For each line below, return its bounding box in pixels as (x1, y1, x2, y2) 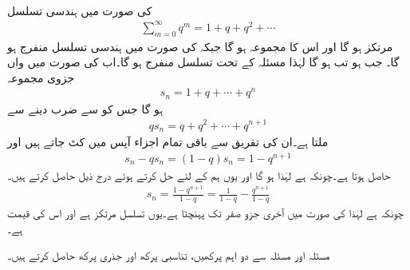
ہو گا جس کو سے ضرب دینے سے (7, 100, 164, 117)
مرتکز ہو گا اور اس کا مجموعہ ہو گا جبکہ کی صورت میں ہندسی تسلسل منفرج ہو (7, 38, 393, 54)
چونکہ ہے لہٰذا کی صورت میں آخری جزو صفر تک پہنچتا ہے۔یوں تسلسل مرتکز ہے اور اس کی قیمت (7, 204, 404, 221)
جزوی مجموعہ (7, 69, 75, 85)
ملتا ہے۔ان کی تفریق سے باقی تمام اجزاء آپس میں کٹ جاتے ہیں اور (7, 133, 329, 150)
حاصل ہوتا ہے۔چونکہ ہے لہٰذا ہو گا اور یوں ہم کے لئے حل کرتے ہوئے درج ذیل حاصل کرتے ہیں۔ (7, 166, 391, 183)
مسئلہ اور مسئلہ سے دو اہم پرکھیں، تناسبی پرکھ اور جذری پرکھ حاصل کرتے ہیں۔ (7, 247, 330, 264)
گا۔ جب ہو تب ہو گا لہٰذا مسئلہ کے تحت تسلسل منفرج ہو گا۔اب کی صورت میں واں (7, 54, 400, 70)
